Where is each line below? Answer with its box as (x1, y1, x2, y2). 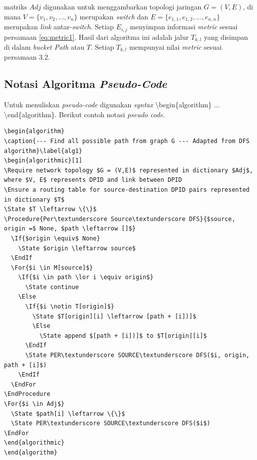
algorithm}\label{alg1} (4, 147, 83, 154)
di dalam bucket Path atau (4, 41, 85, 52)
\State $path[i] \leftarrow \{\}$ (11, 410, 125, 417)
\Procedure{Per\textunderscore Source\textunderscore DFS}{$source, (4, 215, 236, 223)
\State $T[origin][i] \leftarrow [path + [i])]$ (32, 312, 196, 320)
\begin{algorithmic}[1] (4, 157, 83, 164)
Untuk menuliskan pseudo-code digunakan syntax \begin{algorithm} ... (4, 99, 220, 110)
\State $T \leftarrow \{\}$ (4, 206, 97, 213)
